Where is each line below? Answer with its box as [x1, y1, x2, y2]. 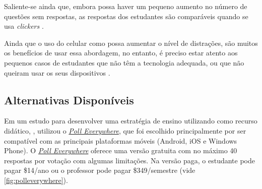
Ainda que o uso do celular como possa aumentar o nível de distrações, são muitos [4, 37, 258, 48]
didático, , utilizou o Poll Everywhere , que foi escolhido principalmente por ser [4, 125, 246, 136]
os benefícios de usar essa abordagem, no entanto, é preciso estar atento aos [4, 47, 238, 58]
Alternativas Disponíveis [4, 92, 134, 107]
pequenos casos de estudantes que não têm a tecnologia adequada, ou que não [4, 57, 244, 68]
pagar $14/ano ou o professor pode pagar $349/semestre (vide [4, 165, 195, 175]
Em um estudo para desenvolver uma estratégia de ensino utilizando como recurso [4, 115, 257, 126]
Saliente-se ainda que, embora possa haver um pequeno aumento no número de [4, 1, 247, 11]
